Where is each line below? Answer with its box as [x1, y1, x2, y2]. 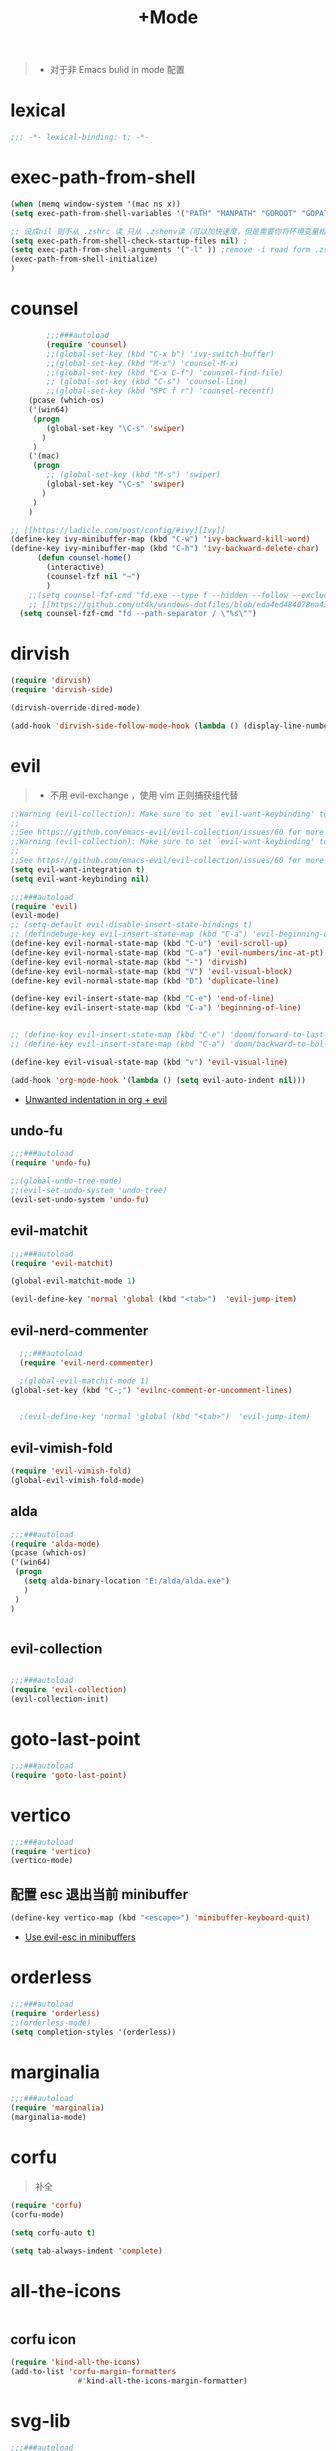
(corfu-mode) [10, 2209, 65, 2220]
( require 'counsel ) [46, 339, 128, 350]
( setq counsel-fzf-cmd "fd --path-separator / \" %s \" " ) [19, 609, 257, 619]
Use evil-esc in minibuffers [24, 1931, 137, 1943]
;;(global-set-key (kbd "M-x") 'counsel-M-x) [46, 358, 240, 368]
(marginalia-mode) [10, 2112, 87, 2123]
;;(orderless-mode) [10, 2017, 92, 2028]
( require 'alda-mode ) [10, 1539, 101, 1549]
